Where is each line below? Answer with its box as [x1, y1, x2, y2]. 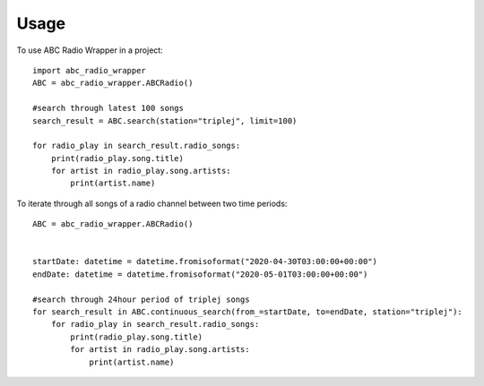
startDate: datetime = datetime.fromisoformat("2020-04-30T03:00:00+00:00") [32, 256, 378, 267]
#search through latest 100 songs [32, 103, 184, 114]
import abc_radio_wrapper [32, 65, 147, 75]
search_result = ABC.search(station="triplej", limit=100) [32, 116, 298, 125]
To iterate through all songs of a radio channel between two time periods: [16, 198, 288, 209]
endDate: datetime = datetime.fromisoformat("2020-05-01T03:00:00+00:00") [32, 269, 368, 279]
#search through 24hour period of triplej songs [32, 294, 250, 305]
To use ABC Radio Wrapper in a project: [16, 45, 163, 56]
